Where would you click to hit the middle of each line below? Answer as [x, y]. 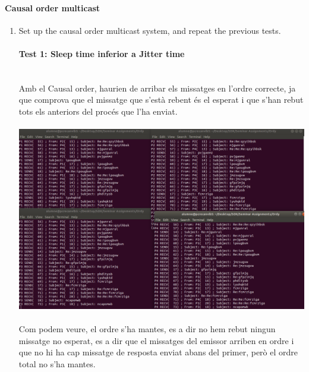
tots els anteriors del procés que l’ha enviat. [98, 111]
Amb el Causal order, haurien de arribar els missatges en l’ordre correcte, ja [157, 88]
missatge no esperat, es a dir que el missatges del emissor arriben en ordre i [156, 340]
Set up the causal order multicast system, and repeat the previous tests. [150, 30]
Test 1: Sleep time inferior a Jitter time [102, 53]
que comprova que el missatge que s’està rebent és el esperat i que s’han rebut [161, 100]
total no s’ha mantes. [57, 364]
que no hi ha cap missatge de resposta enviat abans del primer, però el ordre [158, 352]
